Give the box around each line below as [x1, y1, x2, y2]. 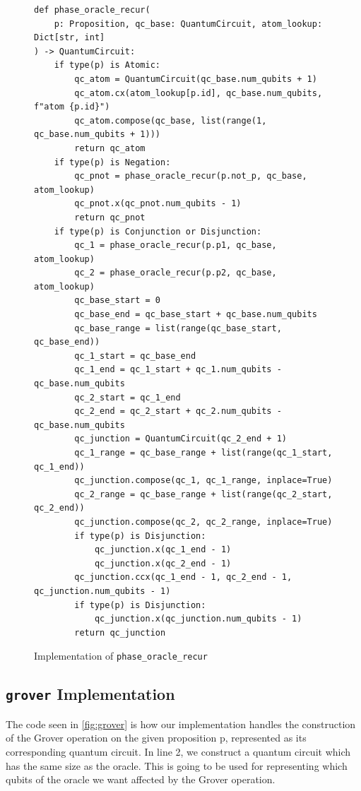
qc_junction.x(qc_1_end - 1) [94, 545, 232, 555]
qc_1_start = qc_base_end [74, 350, 196, 361]
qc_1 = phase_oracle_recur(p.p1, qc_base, [74, 240, 277, 251]
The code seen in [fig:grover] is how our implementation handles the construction [6, 716, 356, 731]
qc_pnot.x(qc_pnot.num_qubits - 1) [74, 198, 242, 209]
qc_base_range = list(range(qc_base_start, [74, 323, 282, 333]
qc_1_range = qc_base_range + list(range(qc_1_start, [74, 448, 333, 458]
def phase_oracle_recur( [34, 5, 150, 15]
